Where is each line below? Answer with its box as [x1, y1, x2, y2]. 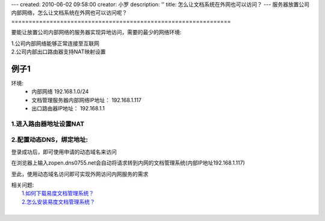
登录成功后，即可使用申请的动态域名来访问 [11, 148, 117, 156]
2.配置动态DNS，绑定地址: [11, 136, 88, 144]
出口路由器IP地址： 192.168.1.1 [31, 105, 105, 112]
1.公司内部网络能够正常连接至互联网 [11, 40, 99, 47]
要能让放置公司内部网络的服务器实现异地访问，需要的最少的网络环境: [11, 29, 182, 36]
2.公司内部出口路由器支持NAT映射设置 [11, 48, 106, 55]
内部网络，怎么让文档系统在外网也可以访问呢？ [11, 9, 128, 16]
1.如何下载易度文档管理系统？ [22, 190, 94, 197]
